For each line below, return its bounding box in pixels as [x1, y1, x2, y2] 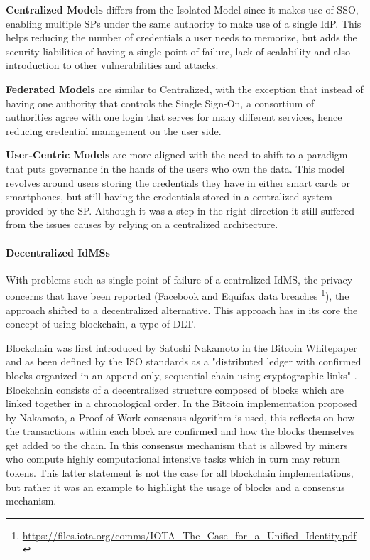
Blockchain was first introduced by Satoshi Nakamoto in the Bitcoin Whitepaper [6, 340, 357, 355]
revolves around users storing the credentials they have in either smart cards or [6, 175, 351, 190]
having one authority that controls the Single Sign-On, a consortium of [6, 95, 315, 110]
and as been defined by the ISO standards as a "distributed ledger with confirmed [6, 354, 361, 369]
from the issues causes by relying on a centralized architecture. [6, 217, 278, 232]
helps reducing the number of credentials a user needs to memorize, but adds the [6, 30, 357, 45]
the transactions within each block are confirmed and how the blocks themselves [6, 424, 355, 438]
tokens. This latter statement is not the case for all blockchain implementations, [6, 465, 354, 480]
